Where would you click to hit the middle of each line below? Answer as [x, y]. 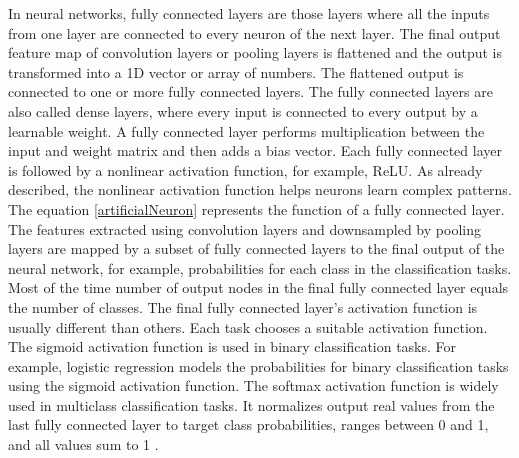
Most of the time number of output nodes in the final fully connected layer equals [258, 287]
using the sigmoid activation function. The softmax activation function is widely [253, 385]
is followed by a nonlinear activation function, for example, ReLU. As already [245, 169]
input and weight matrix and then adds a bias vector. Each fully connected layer [255, 150]
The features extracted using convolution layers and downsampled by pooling [244, 228]
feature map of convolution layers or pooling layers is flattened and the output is [255, 52]
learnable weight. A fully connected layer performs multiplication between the [246, 130]
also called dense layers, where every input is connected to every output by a [243, 110]
